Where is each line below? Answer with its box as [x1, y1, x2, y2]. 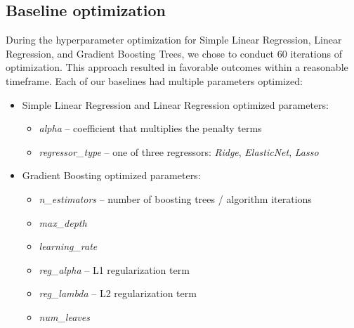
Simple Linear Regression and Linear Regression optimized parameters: [22, 97, 329, 112]
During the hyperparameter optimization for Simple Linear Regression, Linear [6, 32, 342, 47]
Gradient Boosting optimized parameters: [22, 168, 201, 183]
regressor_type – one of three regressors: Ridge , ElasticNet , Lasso [39, 144, 319, 159]
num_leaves [39, 309, 90, 324]
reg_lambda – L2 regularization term [39, 286, 197, 301]
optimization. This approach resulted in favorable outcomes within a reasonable [6, 60, 348, 74]
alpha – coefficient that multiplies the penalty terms [39, 121, 262, 136]
